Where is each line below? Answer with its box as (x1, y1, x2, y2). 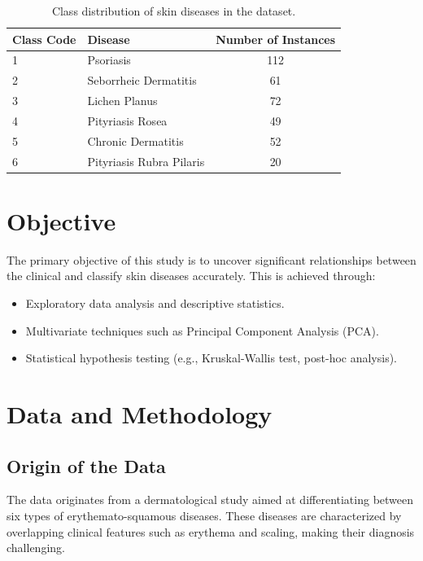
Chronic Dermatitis (87, 132, 184, 149)
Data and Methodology (7, 397, 273, 431)
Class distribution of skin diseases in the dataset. (51, 2, 296, 19)
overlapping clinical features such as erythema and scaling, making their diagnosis (7, 523, 415, 540)
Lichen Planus (87, 92, 158, 109)
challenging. (7, 539, 65, 556)
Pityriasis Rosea (87, 112, 168, 129)
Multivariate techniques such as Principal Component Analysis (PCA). (25, 322, 379, 339)
